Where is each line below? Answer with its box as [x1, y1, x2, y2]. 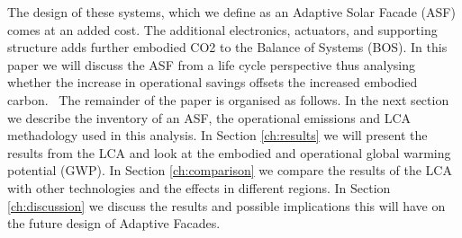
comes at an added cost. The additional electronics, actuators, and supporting [7, 20, 438, 39]
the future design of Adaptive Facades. [7, 214, 221, 233]
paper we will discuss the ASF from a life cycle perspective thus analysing [7, 55, 416, 74]
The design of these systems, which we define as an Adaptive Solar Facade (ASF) [7, 3, 456, 21]
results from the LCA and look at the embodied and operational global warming [7, 143, 451, 162]
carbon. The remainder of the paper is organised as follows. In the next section [7, 90, 449, 109]
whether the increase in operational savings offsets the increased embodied [7, 73, 418, 92]
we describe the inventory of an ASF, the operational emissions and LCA [7, 108, 412, 127]
